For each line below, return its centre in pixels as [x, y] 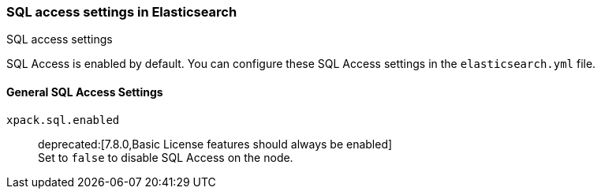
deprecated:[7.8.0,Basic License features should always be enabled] [215, 144]
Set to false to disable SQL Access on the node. [166, 157]
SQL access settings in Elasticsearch [122, 12]
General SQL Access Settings [85, 92]
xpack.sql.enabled [63, 120]
